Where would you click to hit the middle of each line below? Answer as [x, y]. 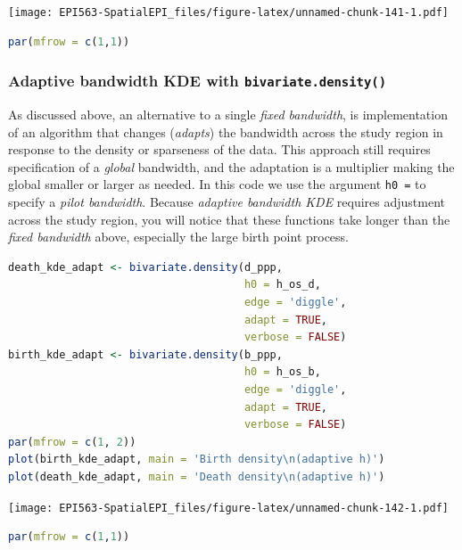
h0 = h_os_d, [282, 285]
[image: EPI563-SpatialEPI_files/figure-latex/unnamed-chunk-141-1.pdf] [228, 12]
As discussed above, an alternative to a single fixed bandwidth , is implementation [228, 115]
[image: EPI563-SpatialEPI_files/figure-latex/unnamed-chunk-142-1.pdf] [228, 508]
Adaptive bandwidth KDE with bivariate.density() [198, 81]
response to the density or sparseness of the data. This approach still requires [219, 149]
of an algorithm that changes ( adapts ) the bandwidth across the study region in [226, 131]
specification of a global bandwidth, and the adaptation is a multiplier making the [231, 166]
